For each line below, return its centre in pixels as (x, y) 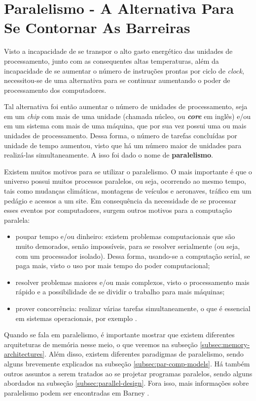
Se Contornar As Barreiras (97, 27)
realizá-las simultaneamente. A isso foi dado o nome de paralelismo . (109, 155)
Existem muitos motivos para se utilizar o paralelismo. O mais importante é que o (128, 171)
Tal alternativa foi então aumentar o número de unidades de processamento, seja (126, 106)
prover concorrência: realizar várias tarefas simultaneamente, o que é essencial (133, 308)
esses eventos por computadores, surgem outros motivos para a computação (118, 210)
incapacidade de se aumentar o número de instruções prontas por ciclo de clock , (124, 70)
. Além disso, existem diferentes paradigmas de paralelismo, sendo (144, 354)
